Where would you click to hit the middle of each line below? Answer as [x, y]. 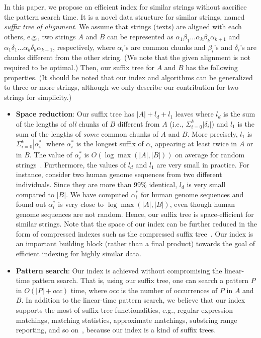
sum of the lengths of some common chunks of [87, 133]
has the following [212, 67]
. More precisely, [212, 133]
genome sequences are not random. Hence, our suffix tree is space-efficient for [135, 214]
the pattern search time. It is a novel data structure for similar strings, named [124, 16]
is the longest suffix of [110, 144]
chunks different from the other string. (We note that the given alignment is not [127, 57]
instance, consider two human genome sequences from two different [119, 174]
